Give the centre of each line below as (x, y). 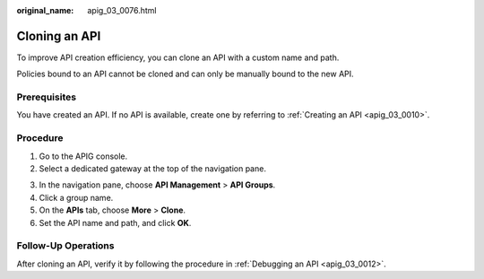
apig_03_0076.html (122, 10)
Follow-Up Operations (65, 246)
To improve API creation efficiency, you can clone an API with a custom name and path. (178, 57)
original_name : (45, 10)
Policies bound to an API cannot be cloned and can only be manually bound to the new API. (185, 74)
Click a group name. (76, 197)
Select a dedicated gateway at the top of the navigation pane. (152, 168)
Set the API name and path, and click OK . (115, 222)
